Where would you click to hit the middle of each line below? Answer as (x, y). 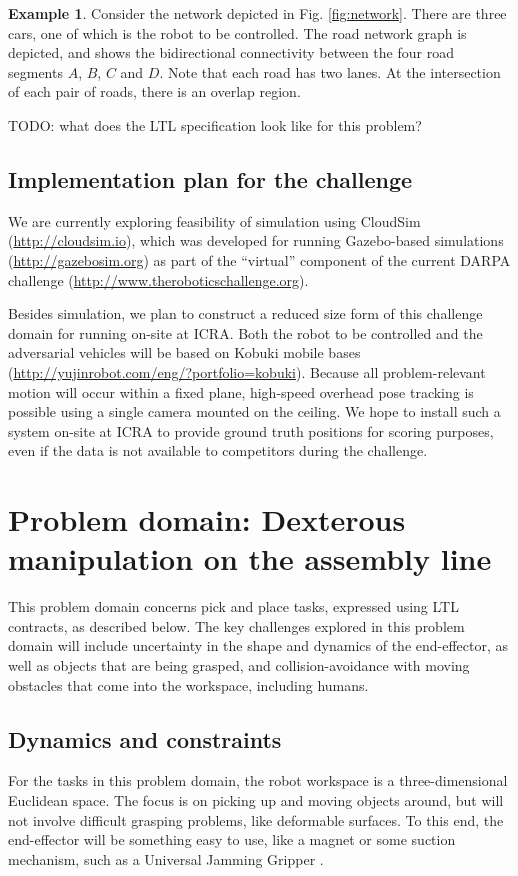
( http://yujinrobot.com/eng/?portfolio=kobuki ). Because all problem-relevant (247, 371)
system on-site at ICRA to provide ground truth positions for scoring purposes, (251, 430)
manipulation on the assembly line (250, 558)
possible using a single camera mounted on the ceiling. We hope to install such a (254, 411)
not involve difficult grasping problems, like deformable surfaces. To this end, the (256, 819)
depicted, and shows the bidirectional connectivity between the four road (231, 52)
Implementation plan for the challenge (210, 178)
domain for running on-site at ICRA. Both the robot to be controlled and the (245, 332)
